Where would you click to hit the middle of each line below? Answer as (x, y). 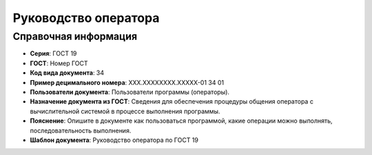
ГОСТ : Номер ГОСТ (59, 63)
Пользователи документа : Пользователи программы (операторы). (130, 92)
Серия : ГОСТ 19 (53, 53)
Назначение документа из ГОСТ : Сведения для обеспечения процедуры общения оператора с (172, 102)
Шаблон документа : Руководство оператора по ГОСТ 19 (114, 140)
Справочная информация (75, 36)
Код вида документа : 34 (67, 73)
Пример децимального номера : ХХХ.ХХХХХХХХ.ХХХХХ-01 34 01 (127, 82)
